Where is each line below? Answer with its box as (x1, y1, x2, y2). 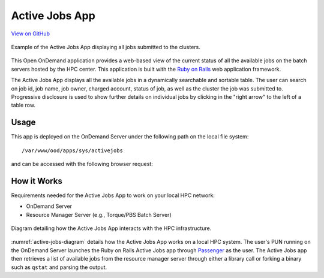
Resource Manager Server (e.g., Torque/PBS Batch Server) (26, 211, 172, 218)
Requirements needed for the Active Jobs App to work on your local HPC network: (11, 192, 215, 199)
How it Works (11, 176, 62, 186)
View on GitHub (11, 30, 50, 37)
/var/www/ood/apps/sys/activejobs (22, 147, 123, 154)
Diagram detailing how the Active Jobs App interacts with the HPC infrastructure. (11, 225, 212, 232)
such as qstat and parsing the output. (11, 264, 107, 271)
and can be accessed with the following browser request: (11, 160, 153, 167)
